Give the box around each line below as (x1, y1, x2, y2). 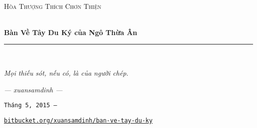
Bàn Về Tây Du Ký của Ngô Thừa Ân (4, 27, 137, 37)
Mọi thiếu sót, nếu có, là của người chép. (4, 67, 128, 78)
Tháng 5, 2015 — (4, 102, 57, 109)
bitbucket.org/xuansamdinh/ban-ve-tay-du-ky (4, 117, 153, 124)
